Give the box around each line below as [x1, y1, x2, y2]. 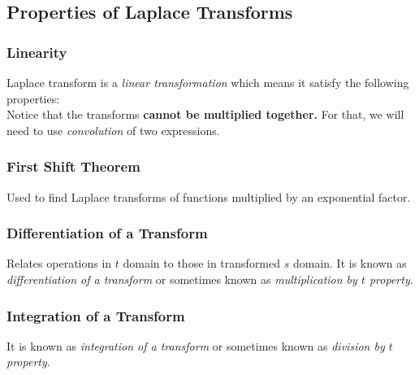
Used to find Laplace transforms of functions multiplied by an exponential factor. [6, 188, 411, 205]
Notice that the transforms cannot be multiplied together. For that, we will [6, 106, 404, 123]
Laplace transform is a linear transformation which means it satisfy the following [6, 74, 409, 90]
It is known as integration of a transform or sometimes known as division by [6, 337, 385, 354]
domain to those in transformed [123, 255, 281, 272]
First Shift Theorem [6, 156, 140, 177]
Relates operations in [6, 255, 112, 272]
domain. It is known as [292, 255, 407, 272]
